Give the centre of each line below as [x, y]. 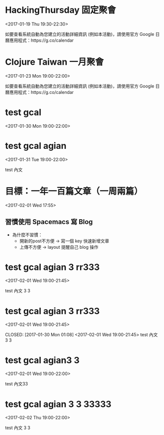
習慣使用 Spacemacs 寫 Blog [49, 222]
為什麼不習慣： [27, 234]
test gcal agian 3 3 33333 [58, 404]
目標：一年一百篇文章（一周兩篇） [74, 191]
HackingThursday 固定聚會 [61, 10]
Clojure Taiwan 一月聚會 [55, 62]
